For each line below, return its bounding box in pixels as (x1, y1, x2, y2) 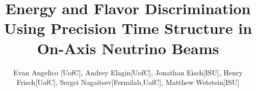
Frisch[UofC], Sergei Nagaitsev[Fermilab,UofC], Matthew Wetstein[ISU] (16, 77, 240, 87)
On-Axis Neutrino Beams (37, 37, 219, 58)
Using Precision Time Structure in (4, 18, 252, 38)
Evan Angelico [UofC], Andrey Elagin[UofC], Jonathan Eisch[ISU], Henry (13, 67, 243, 77)
